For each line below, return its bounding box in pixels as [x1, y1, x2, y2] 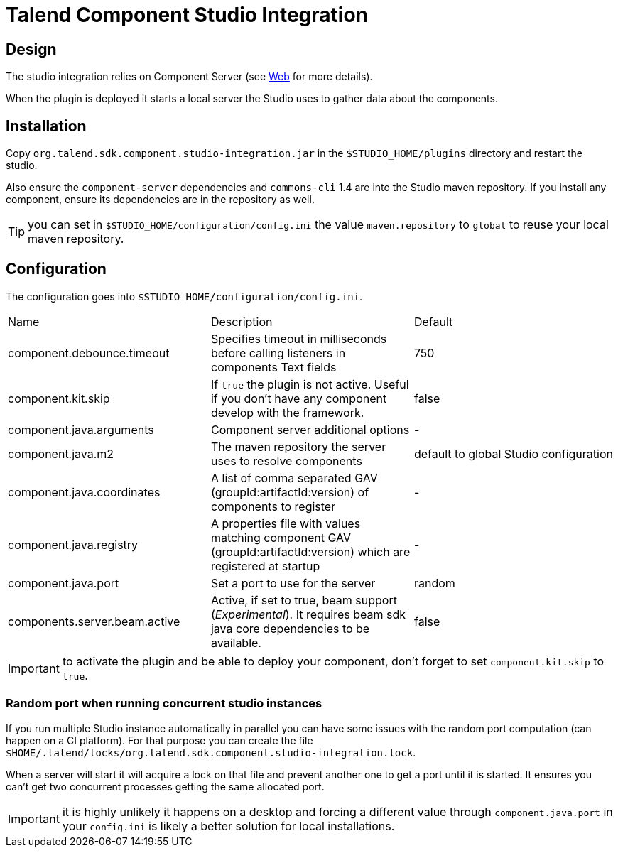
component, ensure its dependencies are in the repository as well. [6, 193, 315, 206]
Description [210, 314, 273, 329]
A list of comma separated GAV [210, 470, 378, 485]
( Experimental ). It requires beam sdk [210, 607, 406, 621]
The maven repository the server [210, 439, 386, 454]
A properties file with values [210, 516, 361, 531]
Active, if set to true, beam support [210, 592, 397, 607]
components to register [210, 499, 336, 514]
